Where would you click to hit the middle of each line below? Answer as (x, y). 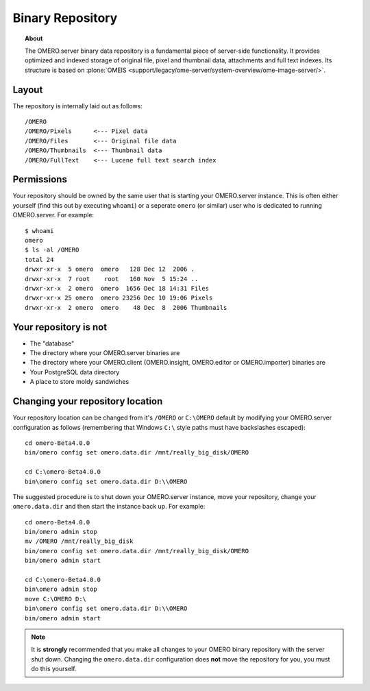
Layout (28, 89)
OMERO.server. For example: (53, 215)
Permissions (40, 179)
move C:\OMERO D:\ (56, 599)
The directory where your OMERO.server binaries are (105, 353)
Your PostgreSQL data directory (75, 372)
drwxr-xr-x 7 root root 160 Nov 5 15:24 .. (112, 279)
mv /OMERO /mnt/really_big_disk (79, 541)
